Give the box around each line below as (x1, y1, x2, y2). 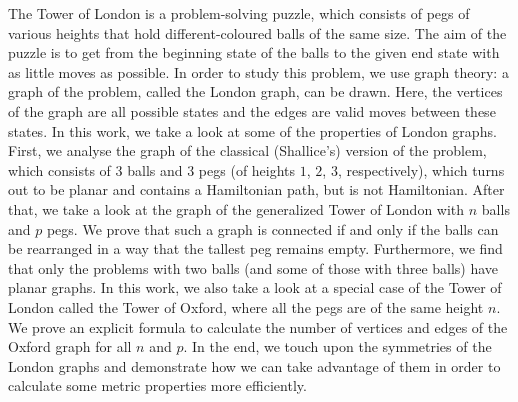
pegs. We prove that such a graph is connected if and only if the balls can (46, 218, 499, 239)
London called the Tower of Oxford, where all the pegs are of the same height (8, 296, 484, 317)
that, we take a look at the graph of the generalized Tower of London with (8, 198, 465, 219)
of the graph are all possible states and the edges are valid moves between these (8, 100, 496, 121)
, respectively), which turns (337, 159, 505, 180)
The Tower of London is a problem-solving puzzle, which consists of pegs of (8, 3, 470, 23)
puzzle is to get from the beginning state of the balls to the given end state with (8, 42, 500, 63)
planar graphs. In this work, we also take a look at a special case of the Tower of (8, 277, 502, 298)
